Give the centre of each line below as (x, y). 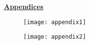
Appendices (24, 6)
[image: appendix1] (55, 22)
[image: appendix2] (55, 37)
